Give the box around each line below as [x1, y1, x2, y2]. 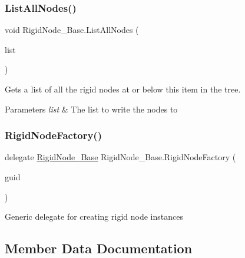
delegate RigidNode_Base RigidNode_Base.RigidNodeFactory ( [5, 151, 236, 163]
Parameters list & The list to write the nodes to [5, 102, 178, 115]
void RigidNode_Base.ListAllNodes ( [5, 24, 139, 36]
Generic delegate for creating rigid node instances [5, 210, 183, 223]
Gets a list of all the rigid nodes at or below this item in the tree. [5, 83, 241, 95]
